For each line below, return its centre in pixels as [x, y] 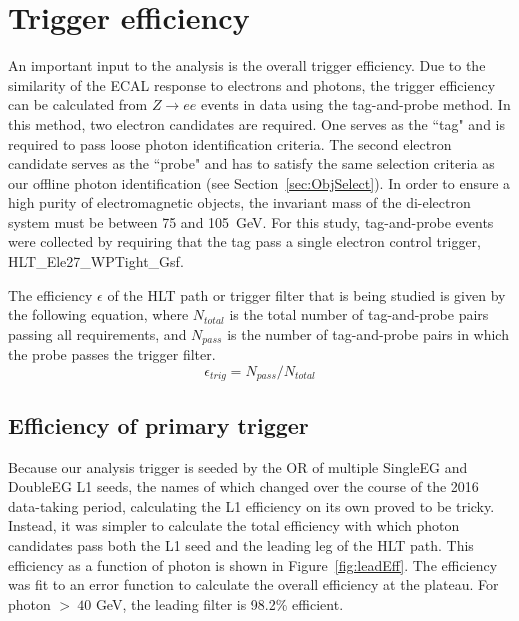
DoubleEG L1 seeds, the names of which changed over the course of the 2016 [243, 486]
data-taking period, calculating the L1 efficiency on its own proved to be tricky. [251, 505]
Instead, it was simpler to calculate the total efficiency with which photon [234, 525]
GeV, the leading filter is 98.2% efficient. [219, 603]
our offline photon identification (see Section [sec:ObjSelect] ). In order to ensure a [259, 182]
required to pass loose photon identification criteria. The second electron [230, 143]
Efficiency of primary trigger [158, 424]
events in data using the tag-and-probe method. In [355, 104]
